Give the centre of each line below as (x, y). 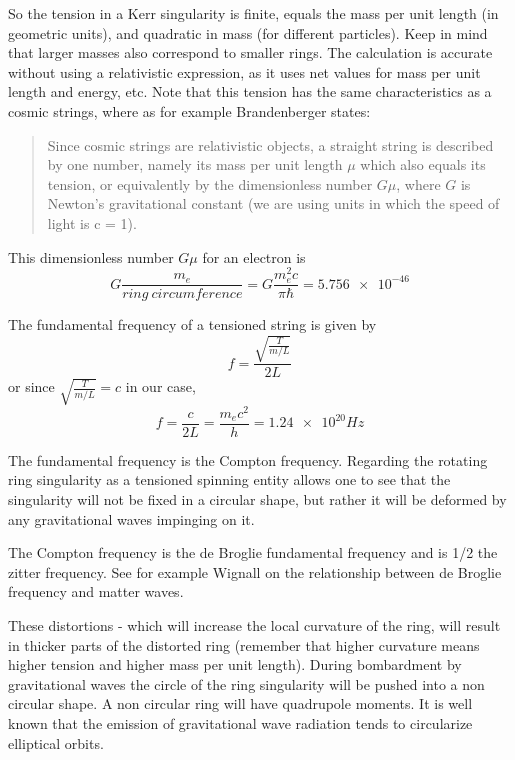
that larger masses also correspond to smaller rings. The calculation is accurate (250, 52)
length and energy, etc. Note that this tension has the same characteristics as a (250, 91)
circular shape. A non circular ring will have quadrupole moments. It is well (240, 703)
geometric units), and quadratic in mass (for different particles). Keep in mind (248, 32)
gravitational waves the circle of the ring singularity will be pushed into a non (246, 683)
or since (31, 386)
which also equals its (423, 164)
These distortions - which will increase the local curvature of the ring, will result (254, 624)
